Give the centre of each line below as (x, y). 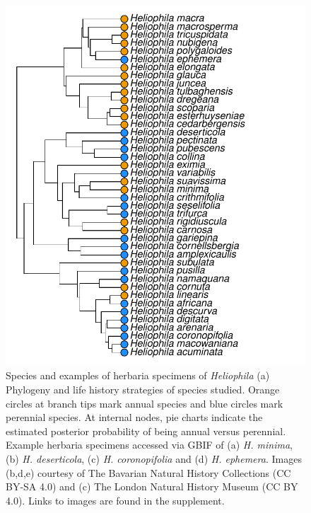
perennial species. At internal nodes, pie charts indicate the (134, 417)
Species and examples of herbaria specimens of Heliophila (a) (138, 375)
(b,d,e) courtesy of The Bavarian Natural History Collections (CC (148, 472)
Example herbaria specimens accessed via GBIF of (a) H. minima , (149, 445)
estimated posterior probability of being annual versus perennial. (146, 431)
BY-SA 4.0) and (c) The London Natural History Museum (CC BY (152, 486)
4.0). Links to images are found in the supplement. (115, 500)
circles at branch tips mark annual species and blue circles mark (145, 403)
